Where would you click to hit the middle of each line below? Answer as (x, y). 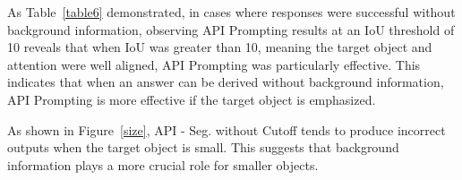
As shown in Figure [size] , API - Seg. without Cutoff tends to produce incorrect (227, 129)
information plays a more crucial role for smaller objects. (163, 164)
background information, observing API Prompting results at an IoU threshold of (231, 29)
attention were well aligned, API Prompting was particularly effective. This (214, 64)
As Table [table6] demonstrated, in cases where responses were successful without (231, 12)
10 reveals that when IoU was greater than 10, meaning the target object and (220, 47)
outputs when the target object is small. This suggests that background (203, 147)
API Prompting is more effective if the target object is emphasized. (192, 99)
